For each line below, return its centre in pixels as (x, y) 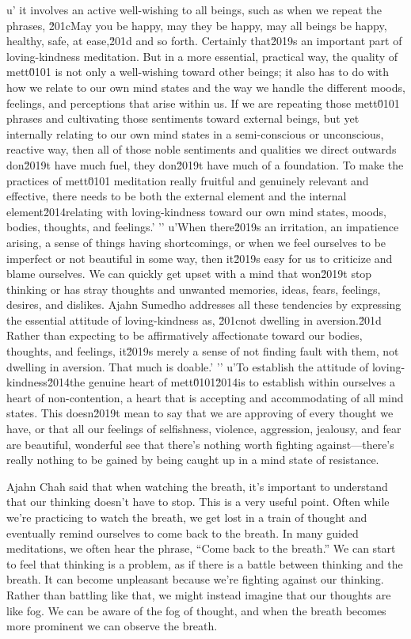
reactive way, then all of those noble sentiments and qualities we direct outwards (202, 149)
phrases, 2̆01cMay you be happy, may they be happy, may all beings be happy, (197, 25)
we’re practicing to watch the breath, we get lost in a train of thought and (187, 517)
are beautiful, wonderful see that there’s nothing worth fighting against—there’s (200, 444)
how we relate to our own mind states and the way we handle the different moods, (206, 87)
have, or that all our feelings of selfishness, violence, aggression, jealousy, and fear (204, 429)
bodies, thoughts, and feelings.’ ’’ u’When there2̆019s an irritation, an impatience (203, 227)
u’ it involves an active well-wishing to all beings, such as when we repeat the (194, 10)
